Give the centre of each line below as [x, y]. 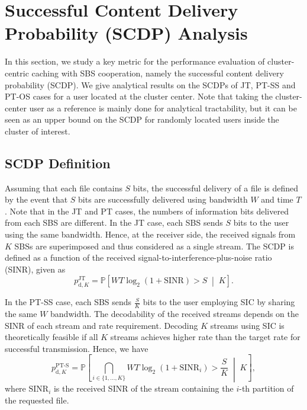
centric [17, 73]
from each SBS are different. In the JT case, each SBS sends [114, 222]
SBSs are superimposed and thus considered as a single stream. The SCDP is [154, 246]
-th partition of [266, 388]
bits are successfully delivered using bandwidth [163, 199]
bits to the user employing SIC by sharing [219, 302]
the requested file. [37, 400]
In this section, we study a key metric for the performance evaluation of [135, 61]
